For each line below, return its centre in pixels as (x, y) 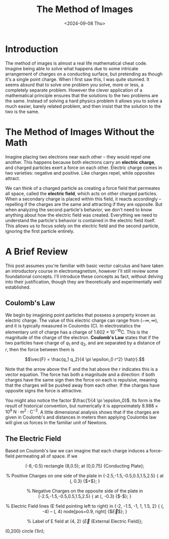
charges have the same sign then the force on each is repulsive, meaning (81, 380)
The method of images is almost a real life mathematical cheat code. (76, 63)
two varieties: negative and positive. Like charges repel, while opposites (80, 173)
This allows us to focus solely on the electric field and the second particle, (82, 226)
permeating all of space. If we (46, 456)
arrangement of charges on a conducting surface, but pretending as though (84, 74)
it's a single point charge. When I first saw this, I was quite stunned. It (77, 79)
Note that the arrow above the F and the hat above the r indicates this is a (81, 369)
